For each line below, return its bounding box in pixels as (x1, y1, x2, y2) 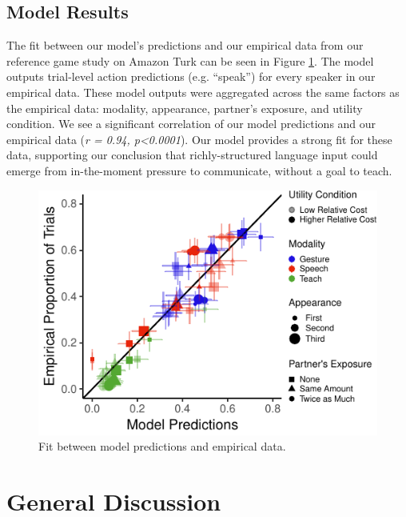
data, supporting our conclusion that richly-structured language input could (6, 146, 378, 163)
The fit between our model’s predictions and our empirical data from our (6, 37, 364, 54)
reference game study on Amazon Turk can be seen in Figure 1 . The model (6, 52, 374, 69)
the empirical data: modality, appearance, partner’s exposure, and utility (6, 99, 363, 116)
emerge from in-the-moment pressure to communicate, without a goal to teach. (6, 162, 392, 178)
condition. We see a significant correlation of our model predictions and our (6, 115, 376, 132)
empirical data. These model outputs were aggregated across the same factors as (6, 83, 400, 100)
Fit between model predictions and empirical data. (38, 438, 286, 455)
